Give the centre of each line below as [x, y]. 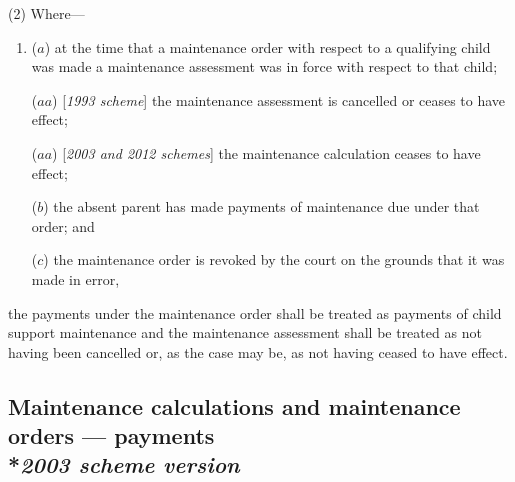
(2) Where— [46, 13]
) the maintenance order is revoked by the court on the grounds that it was [274, 259]
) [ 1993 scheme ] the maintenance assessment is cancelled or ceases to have [279, 99]
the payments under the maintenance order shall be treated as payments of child [255, 312]
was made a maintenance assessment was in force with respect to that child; [264, 66]
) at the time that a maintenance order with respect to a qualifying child [267, 46]
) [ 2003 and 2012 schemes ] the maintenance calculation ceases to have [266, 152]
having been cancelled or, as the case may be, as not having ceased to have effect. [258, 351]
